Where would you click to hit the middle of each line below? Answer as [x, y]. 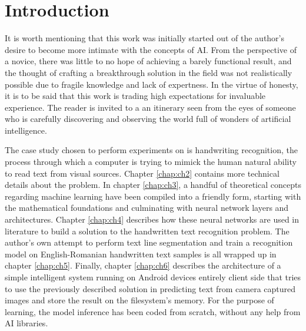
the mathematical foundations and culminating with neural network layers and [147, 208]
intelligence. [26, 130]
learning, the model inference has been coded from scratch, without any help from [153, 311]
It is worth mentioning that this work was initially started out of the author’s [145, 38]
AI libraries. [26, 323]
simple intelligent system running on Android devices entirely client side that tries [153, 277]
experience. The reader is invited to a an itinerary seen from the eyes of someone [150, 107]
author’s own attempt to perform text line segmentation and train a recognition [149, 242]
